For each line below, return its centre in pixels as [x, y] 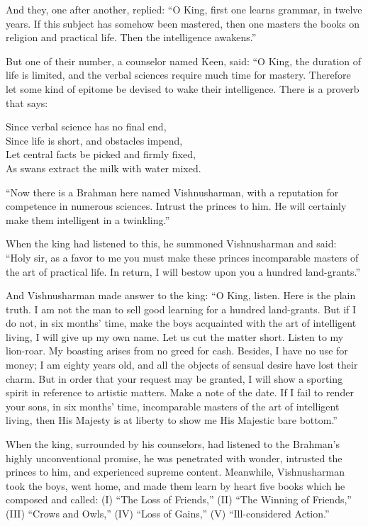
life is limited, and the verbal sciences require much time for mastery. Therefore [178, 75]
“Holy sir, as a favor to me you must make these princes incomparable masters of [182, 257]
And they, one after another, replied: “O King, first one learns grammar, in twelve [184, 9]
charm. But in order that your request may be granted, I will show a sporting [174, 378]
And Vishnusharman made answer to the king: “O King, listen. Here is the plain [181, 295]
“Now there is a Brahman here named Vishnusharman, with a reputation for [172, 192]
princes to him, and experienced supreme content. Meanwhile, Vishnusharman [175, 472]
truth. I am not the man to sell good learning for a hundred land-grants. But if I [181, 309]
